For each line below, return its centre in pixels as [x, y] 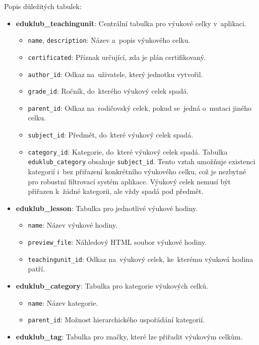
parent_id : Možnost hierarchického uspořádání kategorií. [116, 320]
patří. [37, 269]
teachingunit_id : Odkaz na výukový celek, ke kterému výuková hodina [141, 259]
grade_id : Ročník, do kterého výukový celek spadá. [108, 91]
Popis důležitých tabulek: [43, 6]
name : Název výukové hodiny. [73, 225]
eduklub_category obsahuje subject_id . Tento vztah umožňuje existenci [142, 161]
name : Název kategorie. [63, 302]
